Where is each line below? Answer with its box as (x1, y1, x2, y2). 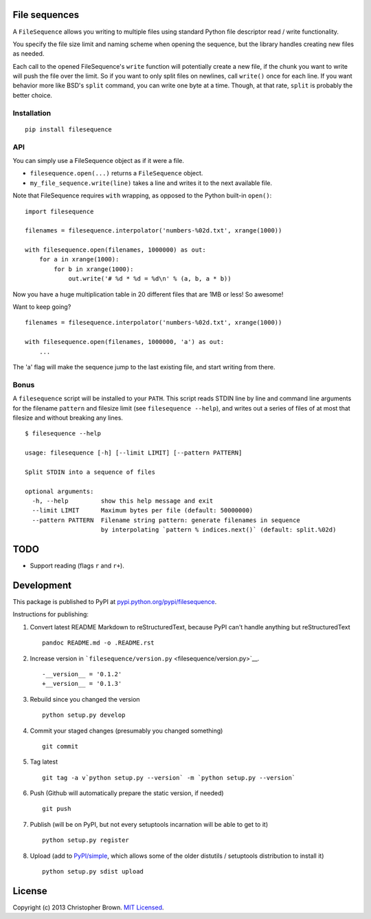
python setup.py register (42, 836, 130, 844)
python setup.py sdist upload (42, 867, 144, 876)
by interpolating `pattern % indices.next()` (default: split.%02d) (100, 526, 337, 534)
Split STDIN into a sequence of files (25, 468, 156, 476)
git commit (42, 742, 79, 750)
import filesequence (25, 207, 94, 215)
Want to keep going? (12, 303, 71, 311)
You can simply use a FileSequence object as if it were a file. (12, 156, 185, 164)
